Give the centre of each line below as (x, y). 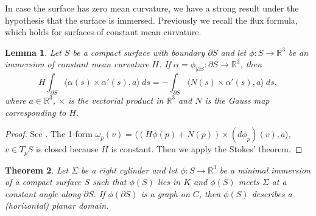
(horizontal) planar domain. (57, 205)
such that (110, 182)
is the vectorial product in (116, 100)
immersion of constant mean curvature (77, 64)
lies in (169, 182)
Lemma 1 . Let (33, 52)
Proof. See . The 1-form (49, 134)
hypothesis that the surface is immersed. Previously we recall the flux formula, (151, 20)
